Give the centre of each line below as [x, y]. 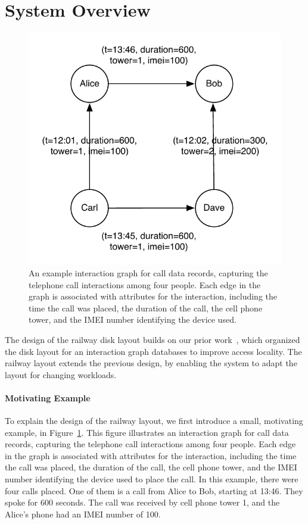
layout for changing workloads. [61, 374]
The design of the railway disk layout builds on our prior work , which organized [153, 339]
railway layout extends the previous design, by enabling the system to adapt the [151, 363]
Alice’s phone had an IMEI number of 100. [83, 514]
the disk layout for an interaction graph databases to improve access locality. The [153, 351]
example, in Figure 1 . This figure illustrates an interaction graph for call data [147, 432]
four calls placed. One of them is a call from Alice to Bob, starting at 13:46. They [154, 490]
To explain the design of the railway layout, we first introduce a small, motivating [154, 421]
